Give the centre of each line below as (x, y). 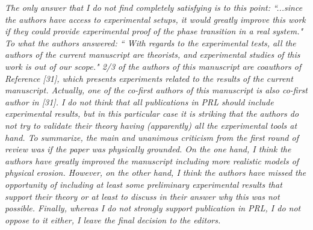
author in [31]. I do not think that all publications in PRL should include (139, 101)
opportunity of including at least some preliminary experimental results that (144, 184)
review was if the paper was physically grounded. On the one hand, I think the (148, 149)
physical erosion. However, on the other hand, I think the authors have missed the (156, 172)
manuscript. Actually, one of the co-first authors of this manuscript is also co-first (156, 90)
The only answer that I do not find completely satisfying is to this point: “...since (154, 7)
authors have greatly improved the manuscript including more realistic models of (152, 160)
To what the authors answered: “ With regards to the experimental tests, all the (150, 42)
